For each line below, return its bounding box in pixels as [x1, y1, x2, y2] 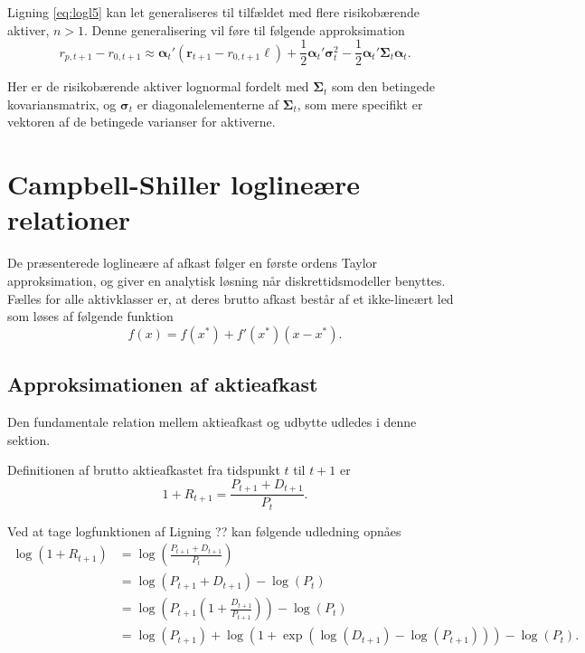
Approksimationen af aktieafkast [7, 370, 318, 398]
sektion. [7, 430, 51, 449]
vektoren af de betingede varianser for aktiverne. [7, 112, 276, 131]
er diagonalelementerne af [137, 94, 279, 113]
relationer [7, 201, 131, 238]
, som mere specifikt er [297, 94, 423, 113]
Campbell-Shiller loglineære [7, 166, 361, 203]
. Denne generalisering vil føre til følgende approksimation [84, 20, 405, 39]
